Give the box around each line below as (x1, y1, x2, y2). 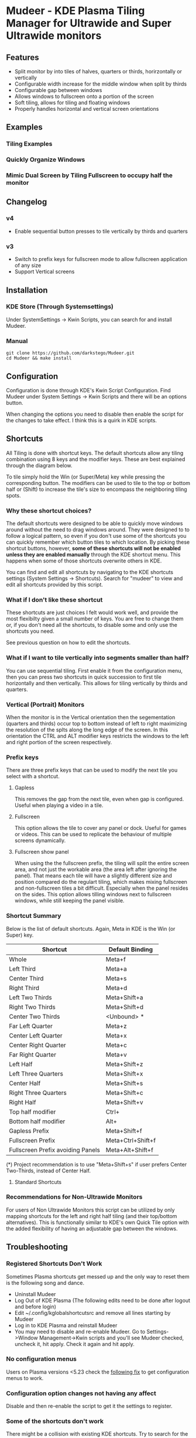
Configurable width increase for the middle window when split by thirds (14, 80, 187, 87)
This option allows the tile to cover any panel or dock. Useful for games (14, 825, 187, 832)
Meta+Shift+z (105, 1060, 143, 1068)
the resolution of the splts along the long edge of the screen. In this (6, 726, 169, 733)
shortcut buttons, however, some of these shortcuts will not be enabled (6, 545, 181, 552)
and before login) (14, 1303, 57, 1310)
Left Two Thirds (9, 993, 52, 1001)
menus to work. (6, 1374, 44, 1382)
